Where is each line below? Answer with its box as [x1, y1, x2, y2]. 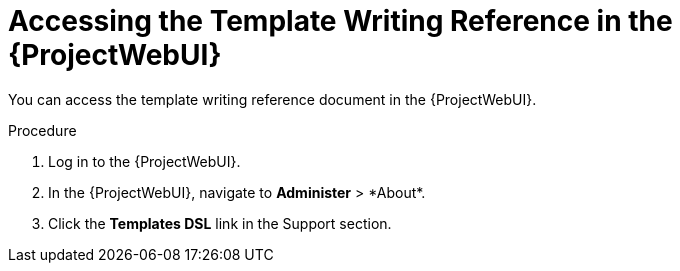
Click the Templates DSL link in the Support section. [48, 214, 392, 232]
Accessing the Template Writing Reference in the [8, 4, 673, 38]
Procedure [8, 121, 77, 139]
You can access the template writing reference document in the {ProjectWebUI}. [8, 90, 537, 108]
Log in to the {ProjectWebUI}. [48, 152, 241, 170]
